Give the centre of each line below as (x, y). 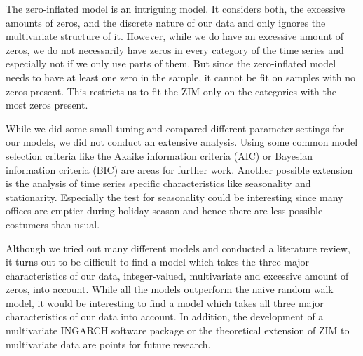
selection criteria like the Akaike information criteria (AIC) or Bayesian (159, 155)
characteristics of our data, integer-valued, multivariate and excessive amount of (177, 275)
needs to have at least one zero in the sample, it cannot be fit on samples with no (180, 77)
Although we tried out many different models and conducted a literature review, (178, 248)
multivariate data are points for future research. (108, 344)
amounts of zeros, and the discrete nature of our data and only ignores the (166, 22)
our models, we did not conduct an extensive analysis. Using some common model (182, 142)
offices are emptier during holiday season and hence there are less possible (164, 211)
